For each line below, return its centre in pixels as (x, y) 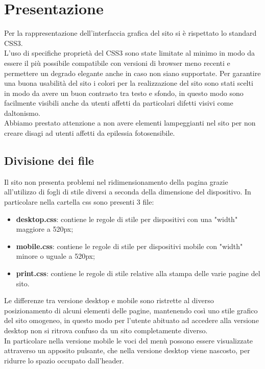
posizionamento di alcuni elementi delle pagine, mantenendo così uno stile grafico (131, 310)
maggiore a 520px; (45, 229)
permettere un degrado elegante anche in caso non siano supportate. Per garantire (132, 73)
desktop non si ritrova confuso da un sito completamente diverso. (106, 330)
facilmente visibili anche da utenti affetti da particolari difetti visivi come (119, 103)
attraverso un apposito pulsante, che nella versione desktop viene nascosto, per (127, 350)
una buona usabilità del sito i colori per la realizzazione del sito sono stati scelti (129, 83)
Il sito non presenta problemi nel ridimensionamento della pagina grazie (116, 181)
